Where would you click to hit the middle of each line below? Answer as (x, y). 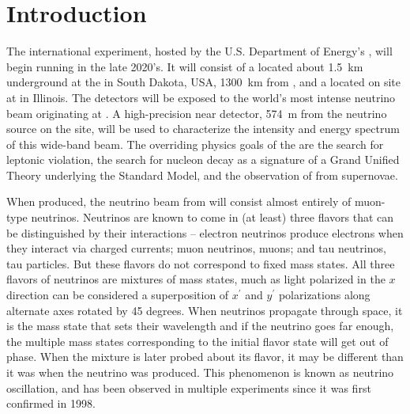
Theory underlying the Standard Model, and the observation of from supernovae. (202, 175)
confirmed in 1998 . (51, 403)
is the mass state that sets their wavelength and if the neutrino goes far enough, (200, 326)
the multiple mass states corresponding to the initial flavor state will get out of (197, 341)
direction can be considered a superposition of (118, 295)
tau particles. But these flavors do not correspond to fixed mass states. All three (201, 263)
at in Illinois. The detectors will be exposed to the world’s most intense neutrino (201, 97)
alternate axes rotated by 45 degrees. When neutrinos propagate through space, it (205, 310)
